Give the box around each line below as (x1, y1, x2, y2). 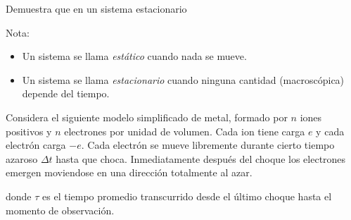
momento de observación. (6, 202, 115, 217)
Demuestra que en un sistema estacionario (6, 1, 187, 16)
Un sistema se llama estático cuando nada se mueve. (22, 49, 247, 63)
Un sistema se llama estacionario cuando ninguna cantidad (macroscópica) (22, 72, 345, 87)
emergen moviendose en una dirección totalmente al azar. (6, 165, 253, 180)
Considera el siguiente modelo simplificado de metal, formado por (6, 109, 288, 124)
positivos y (6, 123, 52, 138)
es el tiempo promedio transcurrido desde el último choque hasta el (42, 188, 332, 203)
